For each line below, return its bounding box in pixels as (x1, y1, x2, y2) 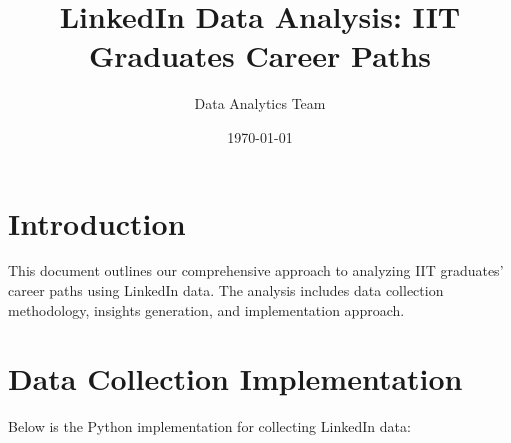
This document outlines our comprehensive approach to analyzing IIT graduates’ (8, 260, 504, 281)
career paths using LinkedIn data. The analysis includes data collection (8, 280, 444, 301)
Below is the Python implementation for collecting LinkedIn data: (8, 416, 411, 437)
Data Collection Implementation (8, 358, 463, 399)
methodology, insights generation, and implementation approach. (8, 299, 405, 320)
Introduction (8, 202, 186, 243)
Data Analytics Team (194, 93, 326, 114)
